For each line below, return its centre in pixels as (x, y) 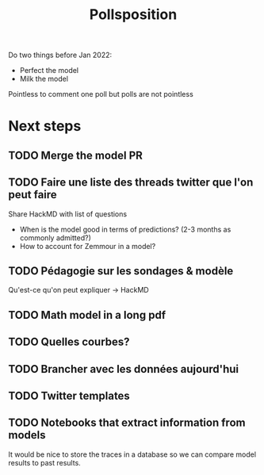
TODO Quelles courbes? (69, 342)
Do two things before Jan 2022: (60, 55)
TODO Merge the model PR (75, 155)
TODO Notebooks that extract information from (127, 423)
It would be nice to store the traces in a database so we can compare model (132, 454)
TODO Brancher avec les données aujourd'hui (124, 369)
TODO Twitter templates (69, 395)
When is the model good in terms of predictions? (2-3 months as (125, 229)
